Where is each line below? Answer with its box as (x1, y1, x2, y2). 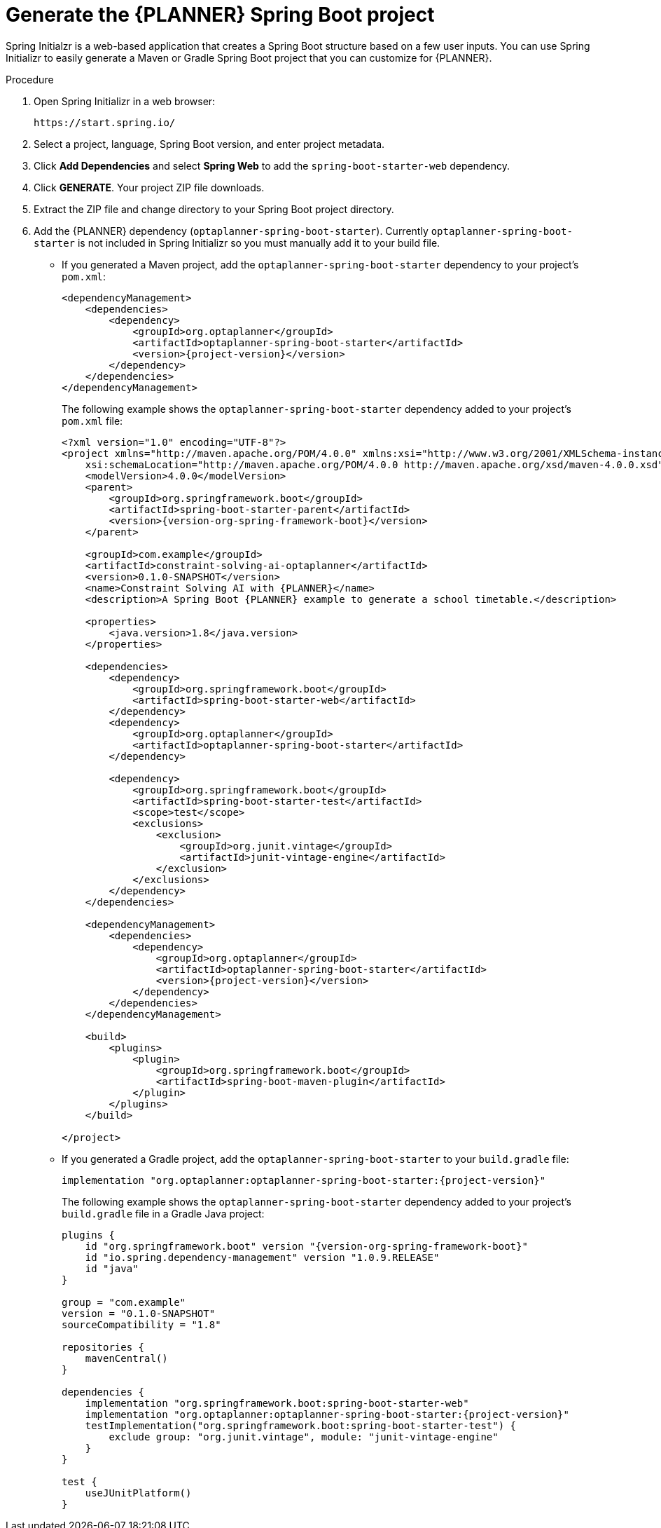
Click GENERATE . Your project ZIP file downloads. (34, 181, 265, 193)
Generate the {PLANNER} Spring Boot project (6, 3, 435, 27)
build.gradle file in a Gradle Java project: (62, 1207, 265, 1220)
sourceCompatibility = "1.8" (62, 1318, 221, 1330)
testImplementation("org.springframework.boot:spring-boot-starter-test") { (85, 1419, 517, 1431)
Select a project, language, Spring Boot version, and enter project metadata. (34, 137, 385, 150)
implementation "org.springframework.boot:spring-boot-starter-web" (85, 1397, 469, 1409)
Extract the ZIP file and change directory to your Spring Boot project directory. (34, 203, 394, 215)
